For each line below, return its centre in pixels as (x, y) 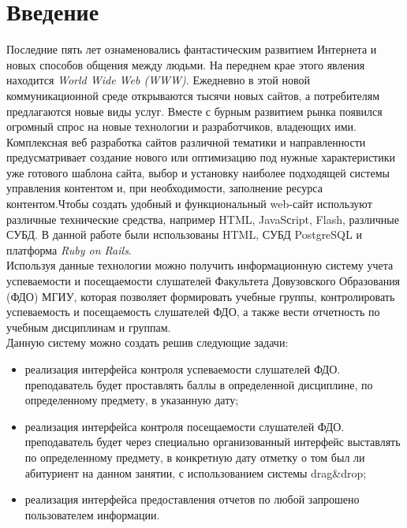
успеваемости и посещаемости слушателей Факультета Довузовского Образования (203, 281)
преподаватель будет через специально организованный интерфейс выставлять (213, 442)
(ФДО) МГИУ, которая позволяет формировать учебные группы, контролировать (201, 296)
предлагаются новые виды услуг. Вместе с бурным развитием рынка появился (194, 111)
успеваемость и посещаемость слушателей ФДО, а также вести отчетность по (193, 312)
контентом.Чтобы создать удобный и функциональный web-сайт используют (189, 204)
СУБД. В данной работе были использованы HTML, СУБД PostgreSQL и (184, 234)
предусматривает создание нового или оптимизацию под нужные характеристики (201, 157)
